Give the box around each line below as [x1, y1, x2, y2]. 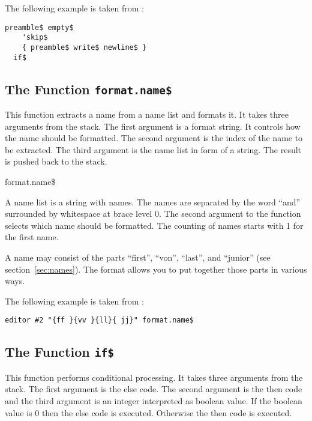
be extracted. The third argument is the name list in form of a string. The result [5, 143, 302, 156]
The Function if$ [5, 342, 114, 361]
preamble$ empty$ [5, 23, 74, 32]
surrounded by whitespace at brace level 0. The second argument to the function [5, 207, 301, 220]
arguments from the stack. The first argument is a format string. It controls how [5, 120, 301, 132]
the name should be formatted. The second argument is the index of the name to [5, 132, 303, 144]
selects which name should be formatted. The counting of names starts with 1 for [5, 219, 304, 231]
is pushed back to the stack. [5, 155, 107, 168]
